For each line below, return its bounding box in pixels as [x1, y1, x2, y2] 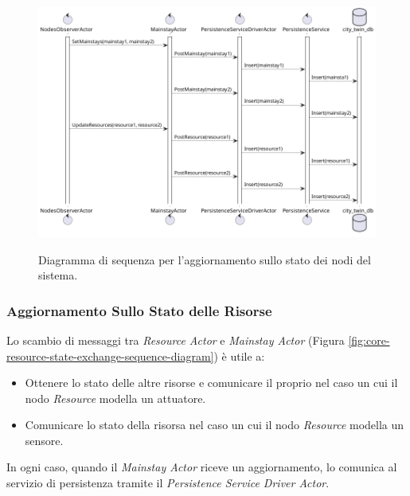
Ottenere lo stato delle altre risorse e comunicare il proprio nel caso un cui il [25, 374, 398, 391]
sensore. [25, 432, 64, 448]
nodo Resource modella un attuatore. [25, 389, 206, 406]
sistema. [38, 267, 78, 283]
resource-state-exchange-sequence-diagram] [6, 347, 214, 364]
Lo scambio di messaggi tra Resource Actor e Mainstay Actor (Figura [6, 331, 345, 348]
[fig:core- [348, 331, 390, 348]
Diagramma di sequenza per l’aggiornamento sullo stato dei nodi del [38, 251, 371, 268]
